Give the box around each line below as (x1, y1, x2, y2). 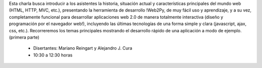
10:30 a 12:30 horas (33, 52, 73, 58)
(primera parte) (9, 34, 40, 40)
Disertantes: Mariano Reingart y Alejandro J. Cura (33, 45, 132, 51)
